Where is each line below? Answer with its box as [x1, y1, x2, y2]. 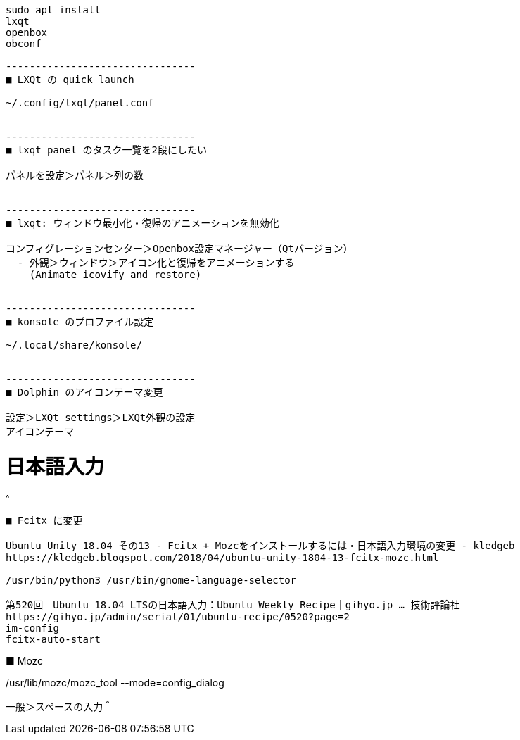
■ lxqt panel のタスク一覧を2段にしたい [6, 144, 208, 156]
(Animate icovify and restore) [29, 269, 202, 280]
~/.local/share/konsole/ [6, 339, 142, 351]
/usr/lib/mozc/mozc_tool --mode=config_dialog [6, 676, 224, 689]
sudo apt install [6, 4, 101, 15]
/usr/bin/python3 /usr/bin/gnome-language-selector [6, 574, 297, 586]
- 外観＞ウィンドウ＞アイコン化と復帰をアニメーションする [17, 257, 295, 268]
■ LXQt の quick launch [6, 74, 134, 85]
